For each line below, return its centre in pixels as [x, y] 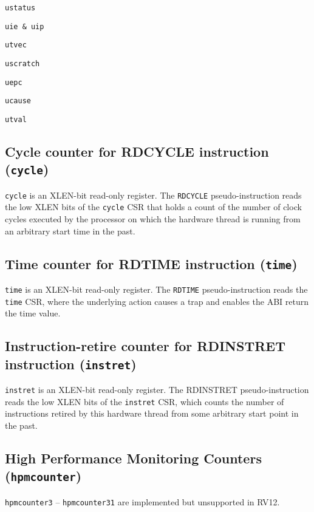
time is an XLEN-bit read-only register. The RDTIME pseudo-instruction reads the [156, 289]
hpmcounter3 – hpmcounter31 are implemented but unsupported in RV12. [142, 501]
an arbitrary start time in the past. [70, 230]
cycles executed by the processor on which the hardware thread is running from [153, 219]
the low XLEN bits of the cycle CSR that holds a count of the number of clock [153, 207]
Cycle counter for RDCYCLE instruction [137, 151]
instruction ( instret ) [71, 364]
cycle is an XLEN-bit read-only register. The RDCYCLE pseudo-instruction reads [153, 195]
